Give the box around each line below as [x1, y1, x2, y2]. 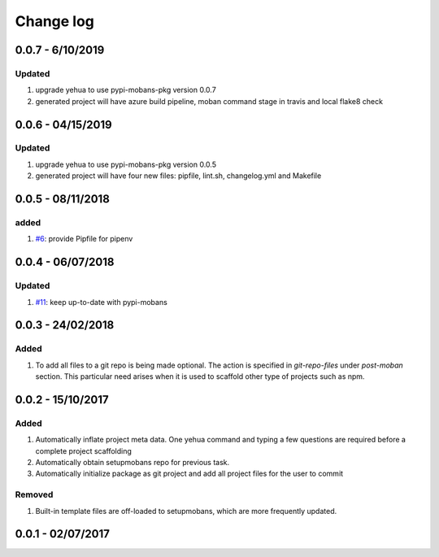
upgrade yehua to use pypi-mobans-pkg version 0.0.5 [35, 159, 217, 169]
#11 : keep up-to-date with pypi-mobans [35, 297, 168, 307]
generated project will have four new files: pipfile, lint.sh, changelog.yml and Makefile [35, 171, 322, 181]
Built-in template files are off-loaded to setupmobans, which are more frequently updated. [35, 506, 337, 516]
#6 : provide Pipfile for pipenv [35, 234, 133, 244]
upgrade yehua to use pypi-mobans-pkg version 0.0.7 [35, 85, 217, 95]
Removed [15, 489, 54, 500]
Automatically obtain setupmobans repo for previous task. [35, 458, 230, 468]
